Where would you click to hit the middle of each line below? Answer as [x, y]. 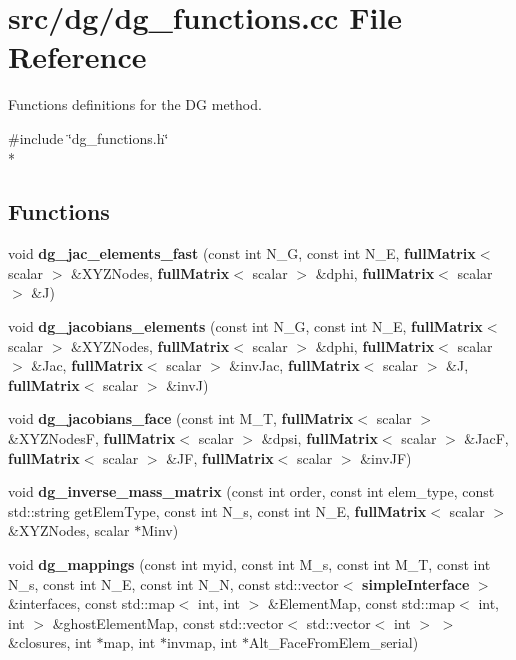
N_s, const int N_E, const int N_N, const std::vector [173, 583]
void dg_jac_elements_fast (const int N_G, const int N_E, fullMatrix [242, 253]
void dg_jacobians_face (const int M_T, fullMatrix [181, 418]
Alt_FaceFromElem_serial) [333, 642]
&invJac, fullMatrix [294, 365]
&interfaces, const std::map [91, 603]
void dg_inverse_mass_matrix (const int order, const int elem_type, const [251, 491]
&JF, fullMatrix [220, 457]
